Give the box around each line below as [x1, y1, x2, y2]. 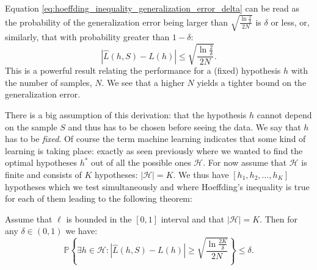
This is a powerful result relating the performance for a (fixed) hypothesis [5, 64, 281, 77]
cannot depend [257, 108, 312, 121]
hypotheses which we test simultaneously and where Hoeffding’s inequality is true [5, 180, 310, 193]
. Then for [260, 212, 298, 225]
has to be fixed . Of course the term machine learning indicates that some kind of [5, 132, 306, 145]
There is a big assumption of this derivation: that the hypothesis [5, 108, 247, 121]
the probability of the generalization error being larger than [5, 15, 228, 28]
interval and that [161, 212, 225, 225]
